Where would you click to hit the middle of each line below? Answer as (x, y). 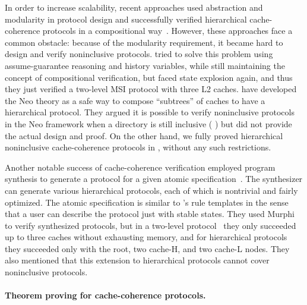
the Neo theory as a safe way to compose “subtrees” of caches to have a (135, 100)
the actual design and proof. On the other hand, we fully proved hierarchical (144, 135)
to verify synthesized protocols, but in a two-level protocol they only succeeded (151, 225)
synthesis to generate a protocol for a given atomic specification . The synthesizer (154, 179)
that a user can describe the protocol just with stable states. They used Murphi (150, 214)
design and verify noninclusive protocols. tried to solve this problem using (139, 54)
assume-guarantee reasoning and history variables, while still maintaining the (145, 65)
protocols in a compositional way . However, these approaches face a (167, 31)
